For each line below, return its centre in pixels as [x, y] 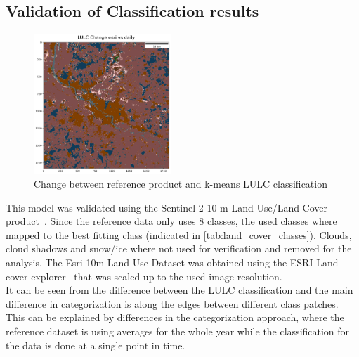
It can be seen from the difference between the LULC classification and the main [179, 290]
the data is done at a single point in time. [96, 345]
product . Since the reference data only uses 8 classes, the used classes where [171, 221]
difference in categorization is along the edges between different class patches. [172, 303]
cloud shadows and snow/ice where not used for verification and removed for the [179, 248]
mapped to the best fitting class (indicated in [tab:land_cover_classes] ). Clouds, [179, 234]
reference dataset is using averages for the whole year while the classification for [178, 331]
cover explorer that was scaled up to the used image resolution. [144, 276]
